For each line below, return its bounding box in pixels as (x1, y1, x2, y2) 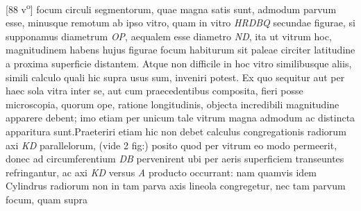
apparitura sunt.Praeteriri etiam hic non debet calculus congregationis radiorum (6, 124, 346, 138)
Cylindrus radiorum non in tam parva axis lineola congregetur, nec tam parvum (6, 178, 346, 193)
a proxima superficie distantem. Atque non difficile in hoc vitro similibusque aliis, (6, 56, 352, 71)
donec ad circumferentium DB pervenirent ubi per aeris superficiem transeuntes (6, 151, 344, 166)
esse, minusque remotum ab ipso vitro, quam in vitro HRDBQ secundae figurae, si (6, 15, 355, 30)
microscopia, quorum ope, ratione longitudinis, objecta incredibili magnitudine (6, 96, 339, 111)
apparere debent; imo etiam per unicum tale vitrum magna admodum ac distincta (6, 110, 355, 125)
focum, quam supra (6, 192, 87, 206)
